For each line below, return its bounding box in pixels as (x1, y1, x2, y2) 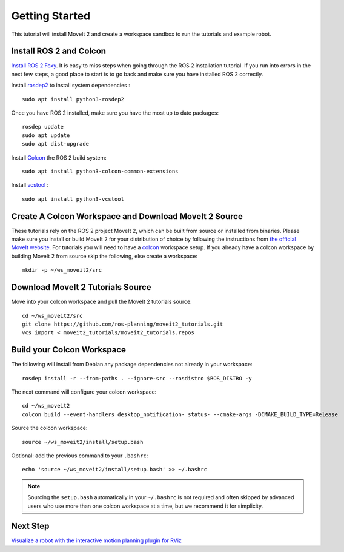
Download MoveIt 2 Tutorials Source (11, 282, 151, 292)
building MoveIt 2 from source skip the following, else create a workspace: (11, 252, 198, 260)
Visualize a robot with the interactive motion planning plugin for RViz (11, 537, 182, 544)
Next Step (11, 521, 50, 531)
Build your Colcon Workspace (11, 345, 127, 355)
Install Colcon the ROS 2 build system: (11, 153, 107, 161)
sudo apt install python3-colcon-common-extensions (22, 167, 179, 175)
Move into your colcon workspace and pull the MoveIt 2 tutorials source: (11, 298, 192, 306)
